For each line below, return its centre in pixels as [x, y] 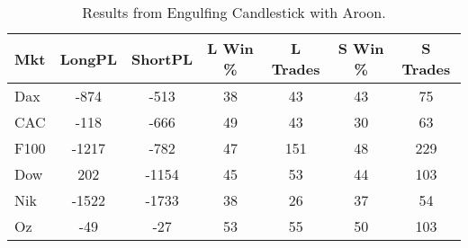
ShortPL [162, 58]
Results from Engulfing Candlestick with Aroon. [234, 12]
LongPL [89, 58]
